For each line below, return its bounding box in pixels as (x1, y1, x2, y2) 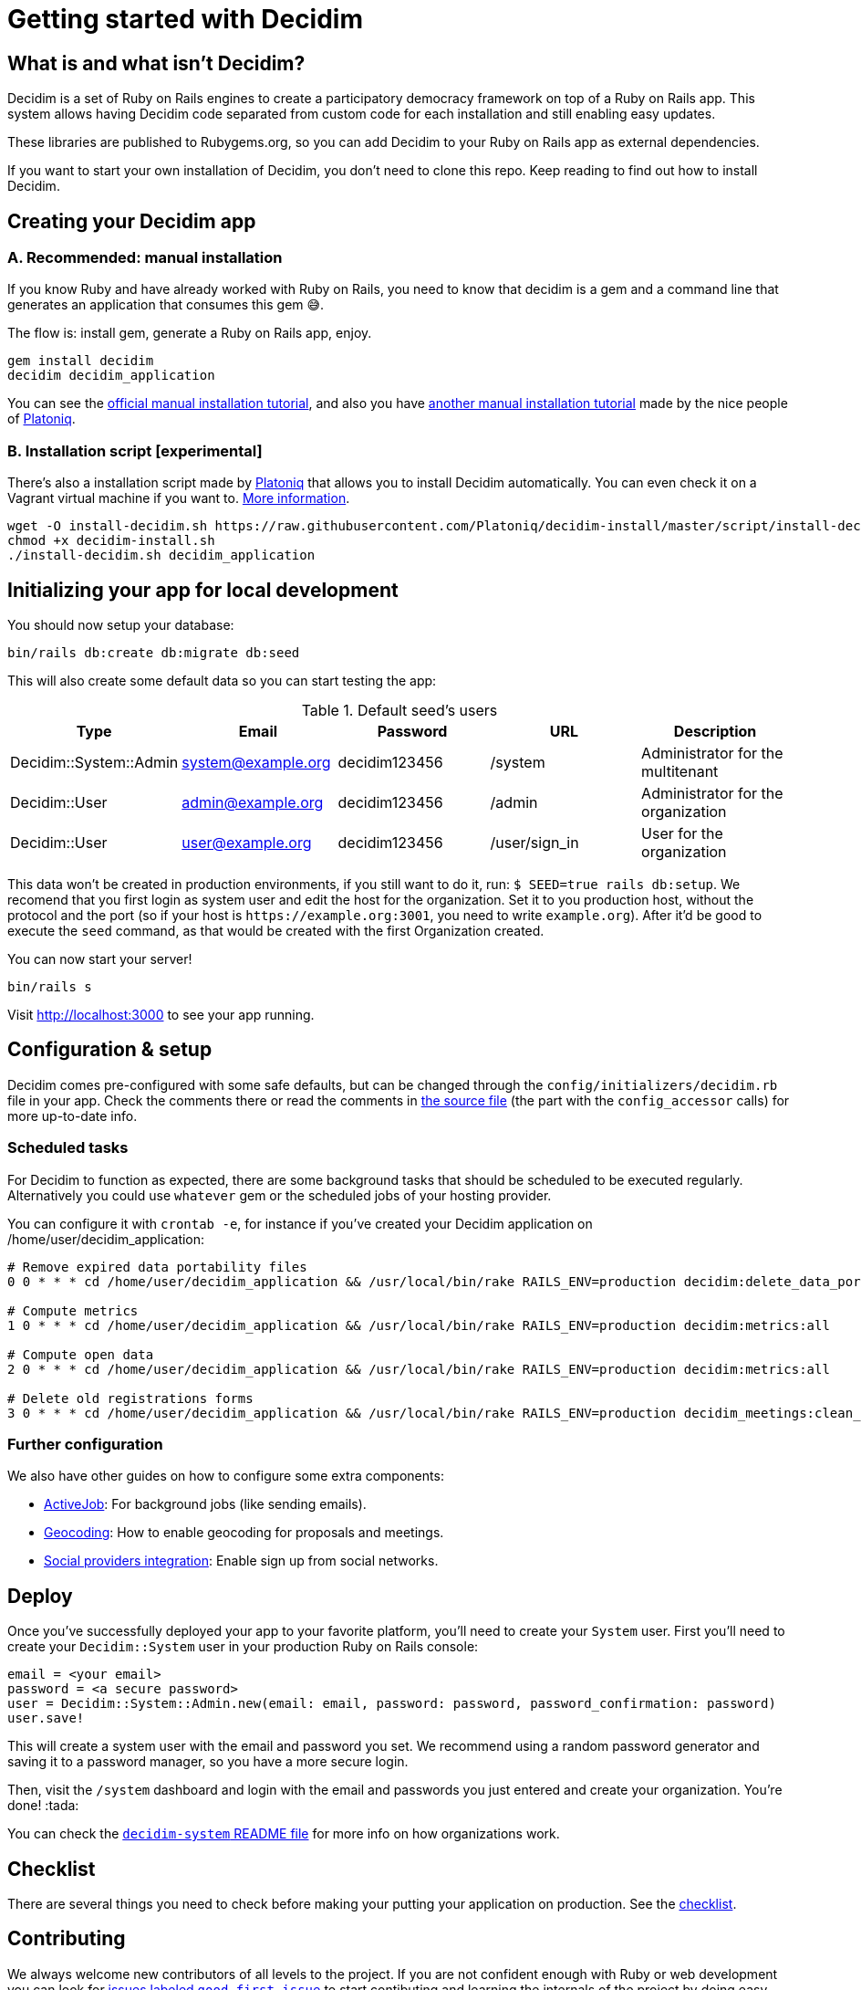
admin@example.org (182, 792, 324, 812)
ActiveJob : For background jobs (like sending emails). (44, 1496, 367, 1513)
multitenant (641, 761, 719, 780)
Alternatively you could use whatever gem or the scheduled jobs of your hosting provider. (7, 1187, 552, 1203)
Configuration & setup (7, 1038, 213, 1062)
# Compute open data (7, 1346, 154, 1362)
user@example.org (182, 833, 312, 852)
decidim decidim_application (7, 368, 215, 383)
